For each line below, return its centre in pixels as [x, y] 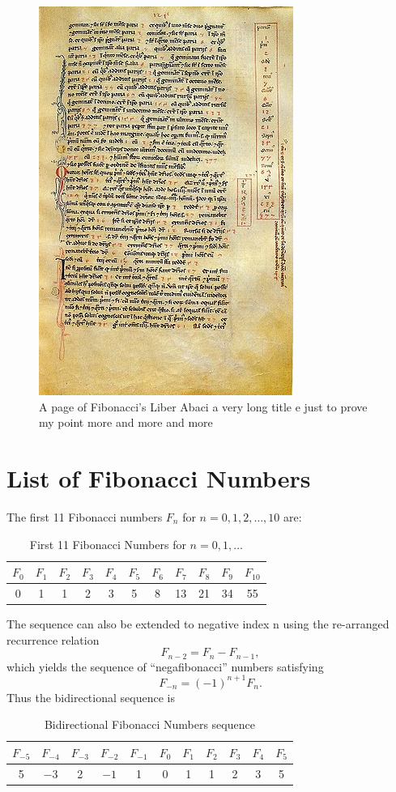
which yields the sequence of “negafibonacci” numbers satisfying [165, 666]
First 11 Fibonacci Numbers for [108, 544]
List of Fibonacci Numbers [159, 477]
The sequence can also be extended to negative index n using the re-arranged [198, 624]
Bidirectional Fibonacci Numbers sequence [149, 724]
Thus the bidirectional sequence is [91, 697]
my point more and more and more [126, 422]
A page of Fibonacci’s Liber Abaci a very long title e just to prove [203, 406]
